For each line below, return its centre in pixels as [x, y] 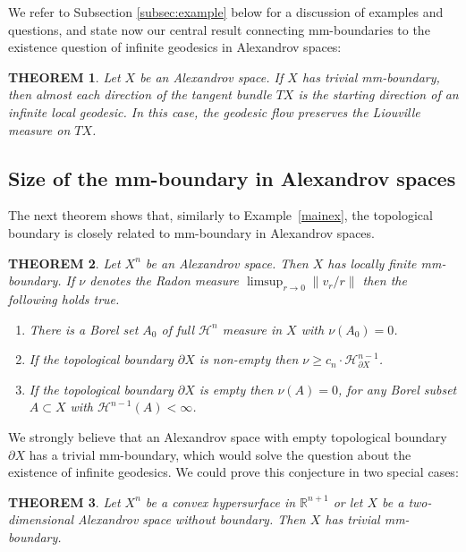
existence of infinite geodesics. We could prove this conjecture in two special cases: [233, 472]
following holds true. [64, 298]
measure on [39, 129]
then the [385, 280]
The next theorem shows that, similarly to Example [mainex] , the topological [220, 215]
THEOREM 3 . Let [64, 501]
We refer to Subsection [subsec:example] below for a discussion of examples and [226, 12]
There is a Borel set [84, 329]
